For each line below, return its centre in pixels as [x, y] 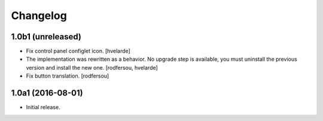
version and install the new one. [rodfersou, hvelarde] [92, 67]
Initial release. [43, 107]
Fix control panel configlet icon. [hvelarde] [78, 51]
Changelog [39, 15]
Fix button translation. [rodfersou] [68, 76]
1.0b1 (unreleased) [46, 37]
